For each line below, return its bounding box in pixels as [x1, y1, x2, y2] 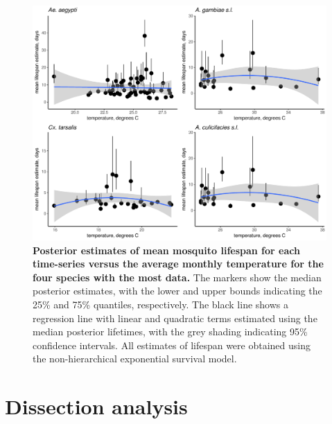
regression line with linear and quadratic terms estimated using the [33, 310, 317, 325]
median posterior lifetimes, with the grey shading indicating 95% [33, 324, 308, 339]
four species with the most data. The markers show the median [33, 270, 322, 284]
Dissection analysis [5, 392, 188, 421]
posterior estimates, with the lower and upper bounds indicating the [33, 283, 322, 298]
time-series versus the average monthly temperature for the [33, 256, 324, 271]
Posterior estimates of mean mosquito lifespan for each [33, 242, 300, 257]
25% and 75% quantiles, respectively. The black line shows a [33, 297, 288, 312]
